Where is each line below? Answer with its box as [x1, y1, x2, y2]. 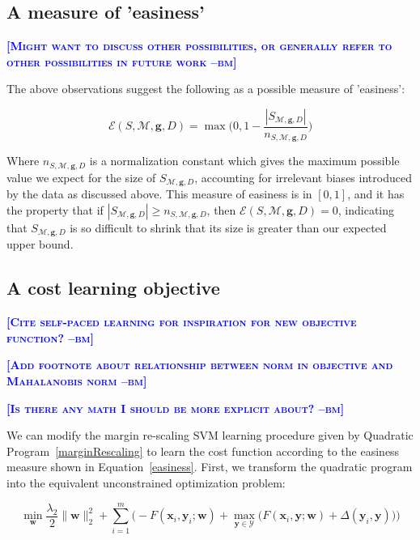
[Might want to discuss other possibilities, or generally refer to [6, 37, 392, 54]
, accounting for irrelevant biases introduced [194, 168, 412, 185]
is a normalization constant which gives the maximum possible [89, 152, 400, 169]
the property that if [6, 201, 104, 218]
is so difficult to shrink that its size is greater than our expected [70, 219, 387, 236]
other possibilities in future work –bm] [6, 53, 237, 70]
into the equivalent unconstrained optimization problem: [6, 474, 286, 491]
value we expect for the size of [6, 168, 156, 185]
